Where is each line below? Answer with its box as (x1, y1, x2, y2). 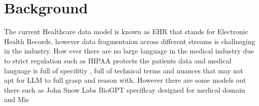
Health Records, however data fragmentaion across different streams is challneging (4, 36, 256, 46)
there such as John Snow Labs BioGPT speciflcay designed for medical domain (4, 84, 246, 95)
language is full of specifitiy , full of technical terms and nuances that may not (4, 65, 244, 75)
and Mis (4, 94, 29, 105)
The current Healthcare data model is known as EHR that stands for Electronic (4, 26, 249, 37)
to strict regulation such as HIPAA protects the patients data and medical (4, 55, 232, 65)
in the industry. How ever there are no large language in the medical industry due (4, 46, 254, 56)
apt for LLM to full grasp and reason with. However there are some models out (4, 75, 247, 85)
